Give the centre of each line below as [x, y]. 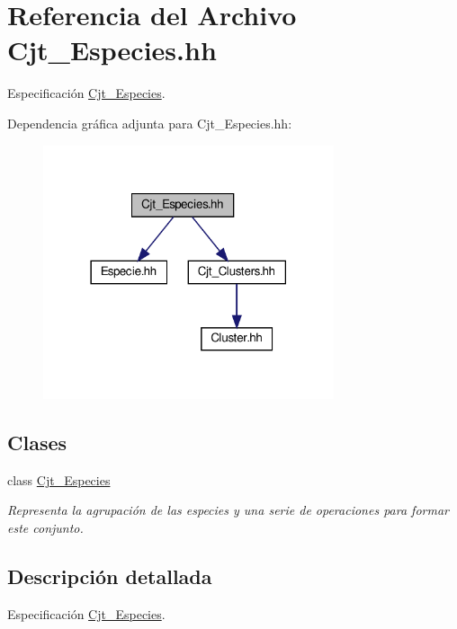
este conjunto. [45, 527]
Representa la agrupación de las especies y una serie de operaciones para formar [228, 510]
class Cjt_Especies [59, 479]
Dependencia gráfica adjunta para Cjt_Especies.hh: [150, 123]
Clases [37, 442]
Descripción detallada [110, 576]
